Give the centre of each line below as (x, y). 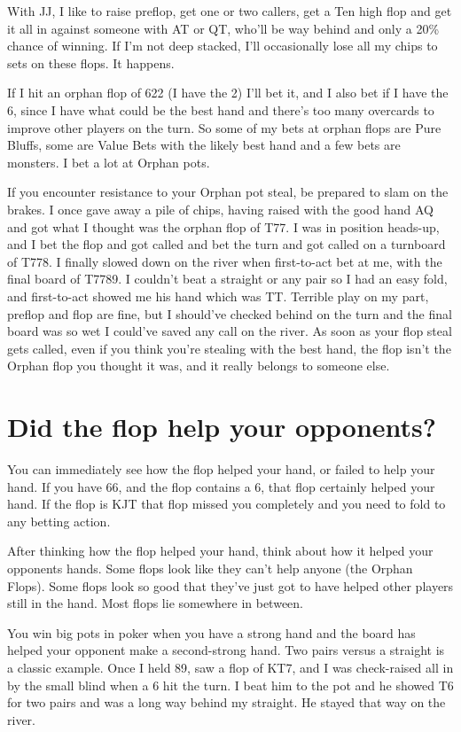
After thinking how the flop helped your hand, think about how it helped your (220, 551)
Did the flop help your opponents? (222, 427)
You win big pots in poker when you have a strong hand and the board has (211, 632)
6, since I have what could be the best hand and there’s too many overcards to (221, 109)
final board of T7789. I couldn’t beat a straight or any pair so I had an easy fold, (227, 279)
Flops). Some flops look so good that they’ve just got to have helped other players (230, 585)
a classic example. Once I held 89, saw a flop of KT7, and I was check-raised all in (230, 667)
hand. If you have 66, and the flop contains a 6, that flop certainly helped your (221, 486)
